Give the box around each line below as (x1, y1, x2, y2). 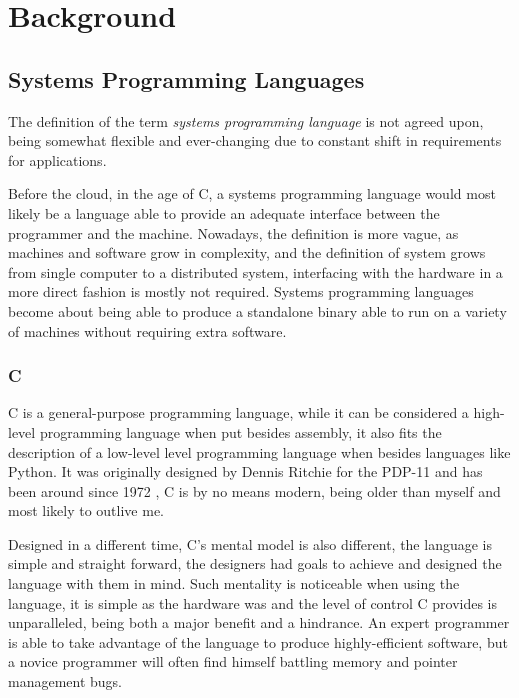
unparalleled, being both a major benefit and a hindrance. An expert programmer (8, 612, 510, 633)
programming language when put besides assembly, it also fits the (39, 421, 442, 442)
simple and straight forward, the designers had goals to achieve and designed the (8, 553, 502, 574)
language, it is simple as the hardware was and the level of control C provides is (8, 592, 498, 613)
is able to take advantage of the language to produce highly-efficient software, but (8, 631, 508, 652)
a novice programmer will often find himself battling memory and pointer (8, 651, 458, 672)
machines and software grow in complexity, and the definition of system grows (8, 242, 486, 263)
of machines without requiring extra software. (8, 320, 287, 341)
